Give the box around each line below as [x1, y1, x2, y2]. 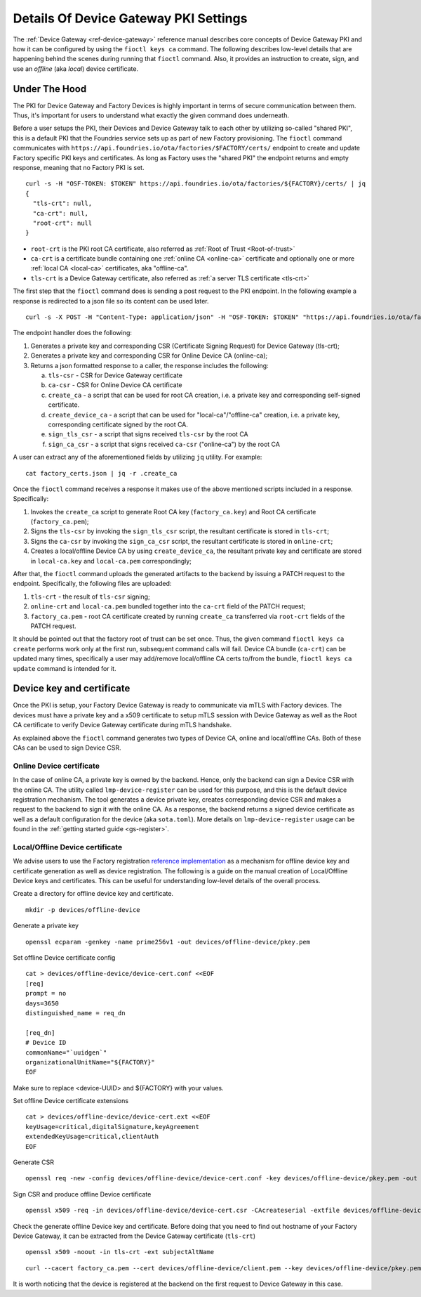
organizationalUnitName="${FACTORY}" [25, 1058, 156, 1066]
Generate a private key [13, 921, 79, 930]
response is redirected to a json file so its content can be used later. [13, 296, 209, 305]
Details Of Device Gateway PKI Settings [13, 11, 248, 26]
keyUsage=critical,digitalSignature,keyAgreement [25, 1123, 200, 1130]
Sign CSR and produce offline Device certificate [13, 1190, 152, 1198]
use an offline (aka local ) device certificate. [13, 64, 139, 73]
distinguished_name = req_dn [25, 1009, 126, 1017]
